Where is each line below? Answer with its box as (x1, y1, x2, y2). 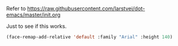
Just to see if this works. (6, 23, 67, 29)
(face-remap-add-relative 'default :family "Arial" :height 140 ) (6, 34, 173, 40)
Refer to (6, 5, 26, 12)
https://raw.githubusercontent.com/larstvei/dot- (26, 5, 146, 12)
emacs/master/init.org (6, 11, 61, 18)
